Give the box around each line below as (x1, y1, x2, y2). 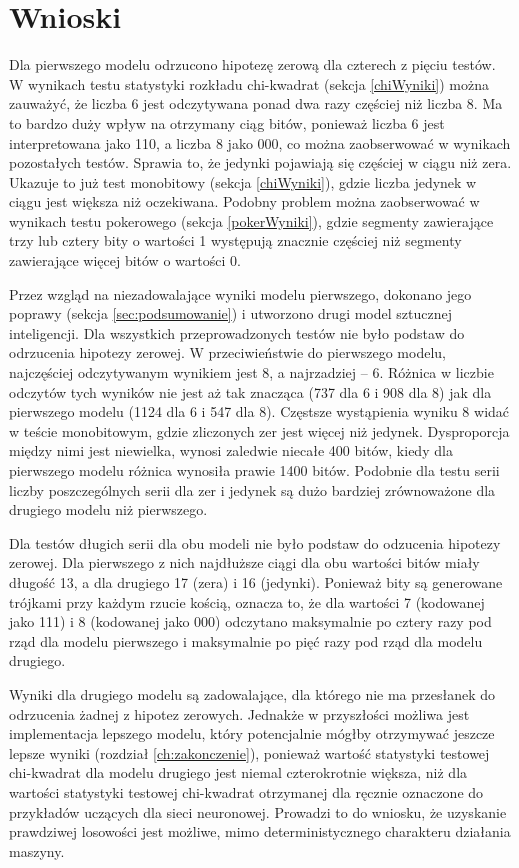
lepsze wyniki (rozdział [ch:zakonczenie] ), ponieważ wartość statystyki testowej (9, 742, 490, 763)
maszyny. (9, 840, 65, 861)
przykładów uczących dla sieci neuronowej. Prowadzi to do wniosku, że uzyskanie (9, 801, 507, 822)
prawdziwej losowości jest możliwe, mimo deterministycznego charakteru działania (9, 821, 511, 842)
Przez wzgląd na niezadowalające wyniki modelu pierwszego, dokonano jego (9, 283, 472, 304)
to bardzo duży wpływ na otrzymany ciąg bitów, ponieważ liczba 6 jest (9, 112, 445, 133)
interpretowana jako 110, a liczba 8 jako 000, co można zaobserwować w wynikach (9, 132, 511, 153)
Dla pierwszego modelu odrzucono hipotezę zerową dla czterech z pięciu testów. (9, 54, 496, 75)
